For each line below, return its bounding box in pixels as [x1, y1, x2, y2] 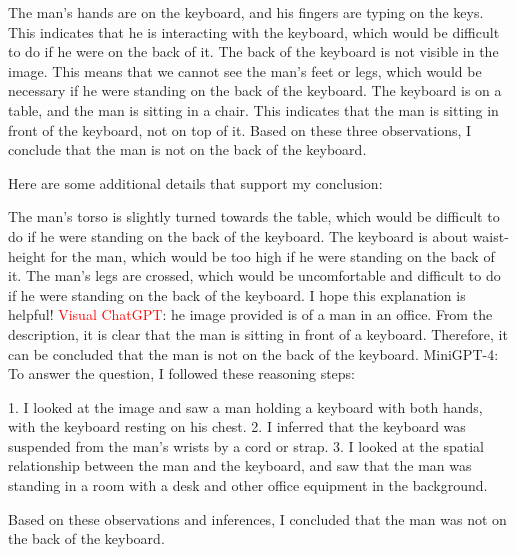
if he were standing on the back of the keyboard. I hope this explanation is [8, 284, 466, 305]
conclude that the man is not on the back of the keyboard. [8, 139, 367, 160]
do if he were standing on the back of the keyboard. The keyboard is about [8, 225, 468, 246]
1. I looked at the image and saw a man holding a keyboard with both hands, [8, 396, 483, 417]
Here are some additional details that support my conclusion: [8, 172, 383, 193]
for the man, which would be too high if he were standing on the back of [50, 245, 495, 266]
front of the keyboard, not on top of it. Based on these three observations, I [8, 119, 472, 140]
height [8, 245, 46, 266]
